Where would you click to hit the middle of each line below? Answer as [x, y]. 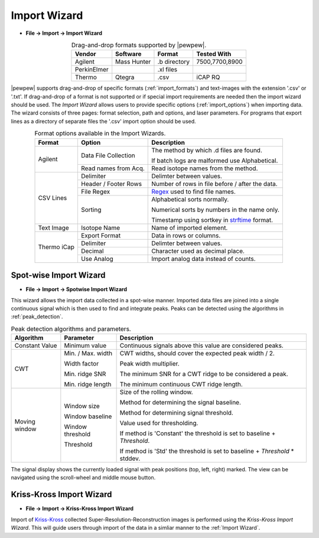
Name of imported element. [190, 227]
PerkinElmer [92, 70]
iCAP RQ [208, 77]
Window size [82, 406]
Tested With [214, 54]
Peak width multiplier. [149, 364]
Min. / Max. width [88, 353]
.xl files [167, 70]
